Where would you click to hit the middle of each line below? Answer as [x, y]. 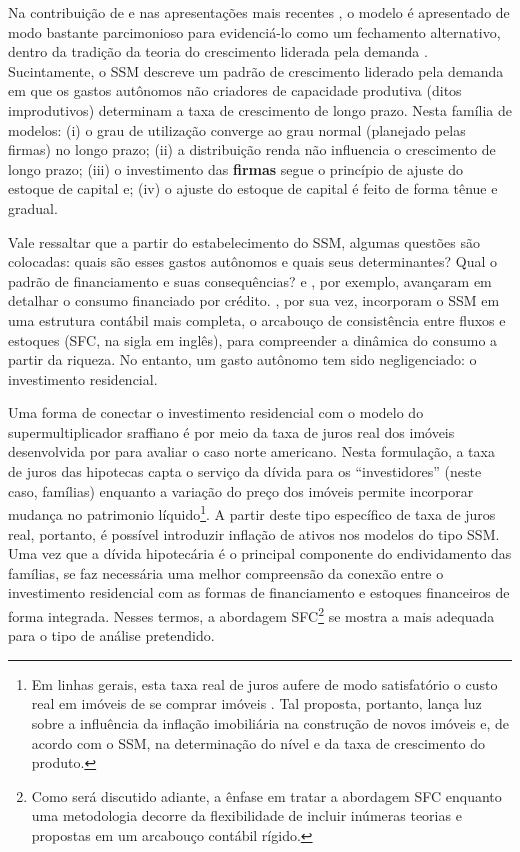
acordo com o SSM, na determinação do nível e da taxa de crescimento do [258, 742]
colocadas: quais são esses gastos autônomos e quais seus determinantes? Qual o [253, 261]
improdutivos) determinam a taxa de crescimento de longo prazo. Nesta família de [260, 109]
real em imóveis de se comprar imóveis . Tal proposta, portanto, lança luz [256, 703]
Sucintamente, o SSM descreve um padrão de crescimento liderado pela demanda [256, 70]
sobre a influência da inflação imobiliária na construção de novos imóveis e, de [270, 722]
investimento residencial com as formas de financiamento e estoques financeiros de [259, 592]
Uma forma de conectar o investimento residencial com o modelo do [216, 412]
